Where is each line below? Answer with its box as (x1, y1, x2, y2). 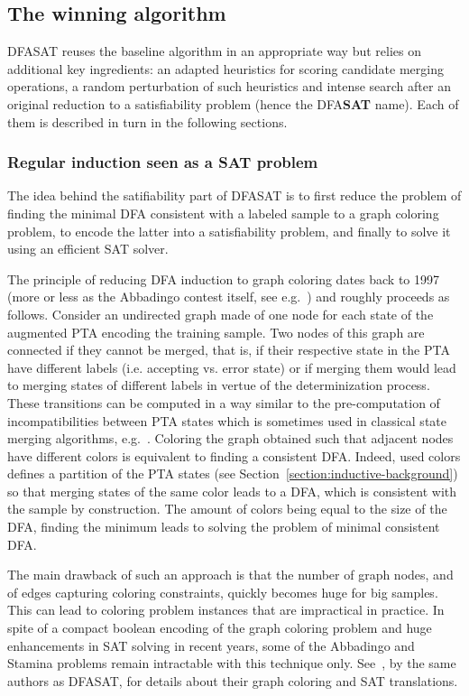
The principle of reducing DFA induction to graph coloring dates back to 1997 (7, 269, 439, 288)
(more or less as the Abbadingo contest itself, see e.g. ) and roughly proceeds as (7, 287, 450, 306)
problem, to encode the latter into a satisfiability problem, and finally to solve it (7, 221, 451, 240)
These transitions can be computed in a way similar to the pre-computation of (7, 393, 440, 412)
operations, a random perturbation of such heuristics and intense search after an (7, 77, 451, 96)
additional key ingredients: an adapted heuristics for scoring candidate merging (7, 59, 444, 78)
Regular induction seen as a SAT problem (7, 151, 318, 173)
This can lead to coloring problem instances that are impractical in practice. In (7, 600, 445, 619)
